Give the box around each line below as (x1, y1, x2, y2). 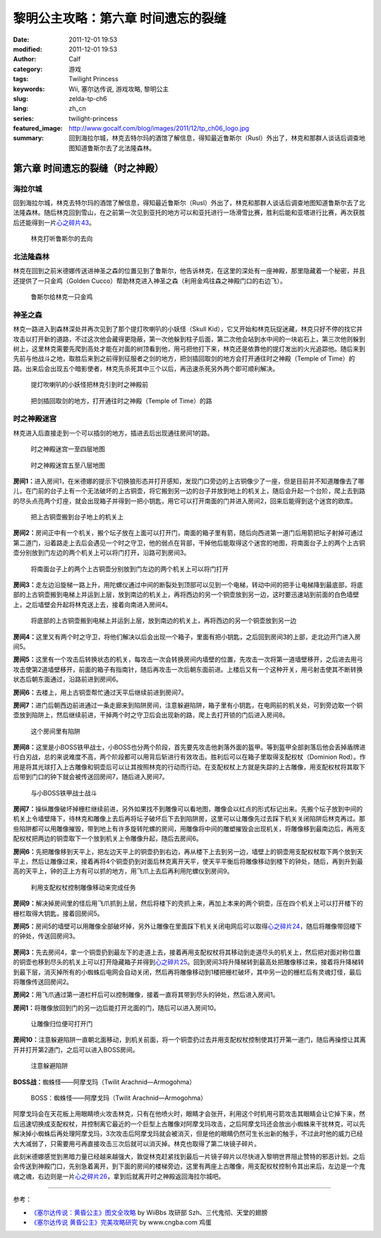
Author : (13, 55, 37, 64)
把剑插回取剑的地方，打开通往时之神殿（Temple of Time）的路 (30, 396, 212, 405)
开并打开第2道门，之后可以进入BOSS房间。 (13, 1045, 139, 1054)
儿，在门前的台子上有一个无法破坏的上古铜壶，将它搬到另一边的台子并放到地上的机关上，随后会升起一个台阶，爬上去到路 (13, 487, 365, 495)
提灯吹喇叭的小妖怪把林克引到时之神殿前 (30, 380, 148, 389)
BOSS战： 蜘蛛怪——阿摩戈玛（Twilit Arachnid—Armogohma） (13, 1077, 196, 1086)
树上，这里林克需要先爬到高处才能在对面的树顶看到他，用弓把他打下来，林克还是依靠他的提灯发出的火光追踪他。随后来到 (13, 344, 365, 353)
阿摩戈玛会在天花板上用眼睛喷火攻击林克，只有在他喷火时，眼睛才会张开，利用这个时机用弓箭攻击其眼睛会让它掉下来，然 (13, 1110, 365, 1118)
